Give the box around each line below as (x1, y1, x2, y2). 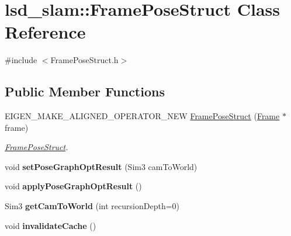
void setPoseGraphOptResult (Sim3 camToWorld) (5, 160, 198, 172)
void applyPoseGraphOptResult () (5, 180, 142, 192)
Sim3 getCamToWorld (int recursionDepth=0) (5, 200, 180, 212)
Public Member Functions (5, 82, 165, 100)
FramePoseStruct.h (50, 54, 119, 66)
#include (5, 54, 37, 66)
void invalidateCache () (5, 219, 96, 231)
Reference (5, 20, 86, 44)
